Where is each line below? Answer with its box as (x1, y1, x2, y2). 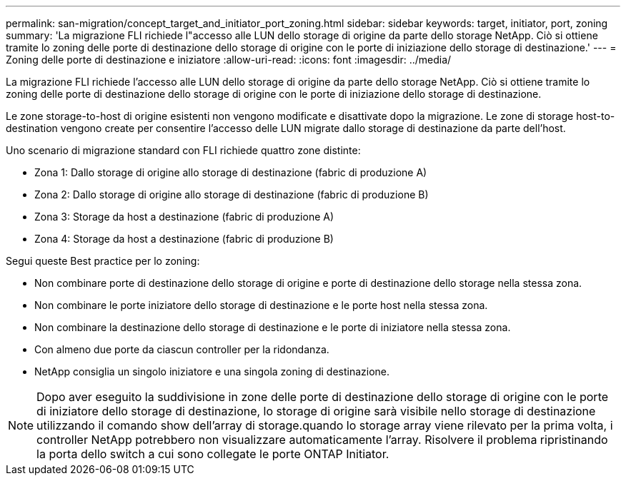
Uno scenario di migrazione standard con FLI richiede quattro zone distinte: (6, 144, 361, 156)
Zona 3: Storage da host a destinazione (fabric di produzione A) (34, 211, 334, 223)
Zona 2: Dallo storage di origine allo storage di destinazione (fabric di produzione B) (34, 188, 429, 201)
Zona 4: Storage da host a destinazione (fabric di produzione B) (34, 233, 334, 245)
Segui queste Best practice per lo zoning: (6, 255, 200, 267)
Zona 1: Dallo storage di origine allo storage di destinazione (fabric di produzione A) (34, 166, 427, 178)
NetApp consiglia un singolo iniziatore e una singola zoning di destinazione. (34, 365, 390, 378)
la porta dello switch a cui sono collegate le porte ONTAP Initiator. (36, 447, 389, 461)
